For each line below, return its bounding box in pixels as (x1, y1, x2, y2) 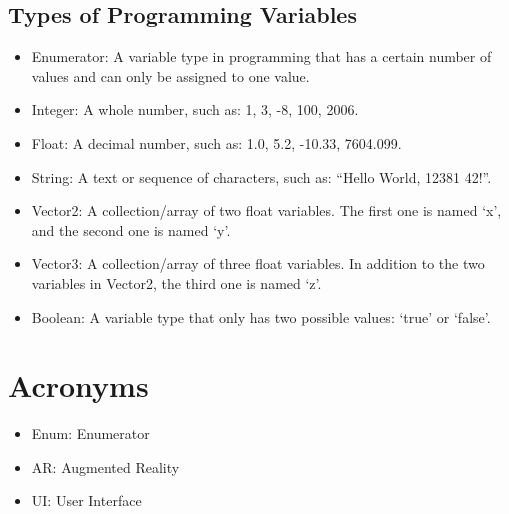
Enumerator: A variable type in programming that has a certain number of (31, 46, 492, 67)
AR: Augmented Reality (31, 456, 180, 477)
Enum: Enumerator (31, 423, 150, 444)
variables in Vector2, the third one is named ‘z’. (31, 272, 322, 293)
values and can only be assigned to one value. (31, 65, 310, 86)
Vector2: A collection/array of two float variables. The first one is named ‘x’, (31, 200, 502, 221)
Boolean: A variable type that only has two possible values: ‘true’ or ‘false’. (31, 306, 491, 327)
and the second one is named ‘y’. (31, 219, 231, 240)
